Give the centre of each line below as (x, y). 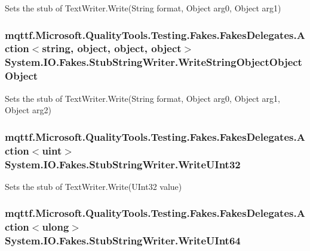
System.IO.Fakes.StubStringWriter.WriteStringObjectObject (154, 62)
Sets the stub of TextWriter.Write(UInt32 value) (93, 186)
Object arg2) (28, 110)
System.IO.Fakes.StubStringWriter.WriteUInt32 (123, 164)
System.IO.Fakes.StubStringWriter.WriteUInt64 (123, 241)
